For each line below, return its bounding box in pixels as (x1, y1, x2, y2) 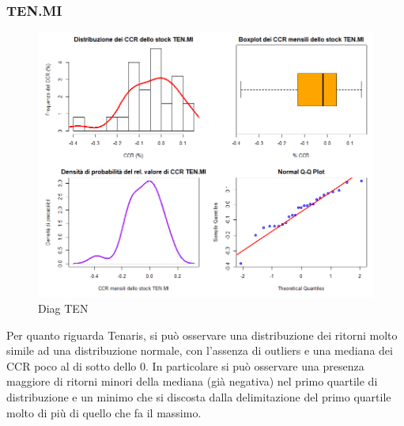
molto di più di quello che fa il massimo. (6, 404, 202, 420)
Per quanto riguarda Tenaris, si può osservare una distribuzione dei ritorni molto (6, 326, 398, 343)
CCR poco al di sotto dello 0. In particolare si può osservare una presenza (6, 357, 364, 374)
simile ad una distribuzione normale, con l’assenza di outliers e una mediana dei (6, 342, 393, 359)
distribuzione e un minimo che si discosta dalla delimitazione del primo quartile (6, 389, 391, 405)
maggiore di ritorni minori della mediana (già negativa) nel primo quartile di (6, 373, 378, 390)
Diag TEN (38, 300, 89, 317)
